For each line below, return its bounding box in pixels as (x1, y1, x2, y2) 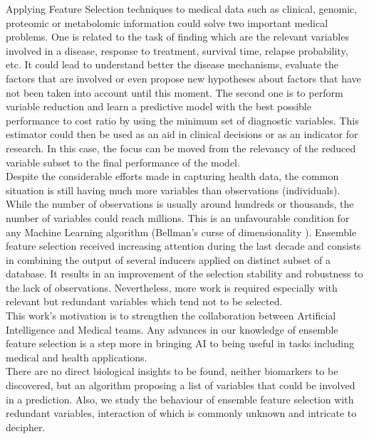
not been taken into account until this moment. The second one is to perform (6, 85, 343, 100)
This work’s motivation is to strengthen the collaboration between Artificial (6, 308, 336, 323)
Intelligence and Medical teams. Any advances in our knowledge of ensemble (6, 322, 338, 337)
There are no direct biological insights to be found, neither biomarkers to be (6, 364, 338, 379)
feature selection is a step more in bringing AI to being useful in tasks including (6, 336, 355, 351)
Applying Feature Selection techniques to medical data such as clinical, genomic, (6, 1, 358, 16)
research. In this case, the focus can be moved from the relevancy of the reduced (6, 140, 356, 155)
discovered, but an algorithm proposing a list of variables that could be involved (6, 378, 355, 393)
